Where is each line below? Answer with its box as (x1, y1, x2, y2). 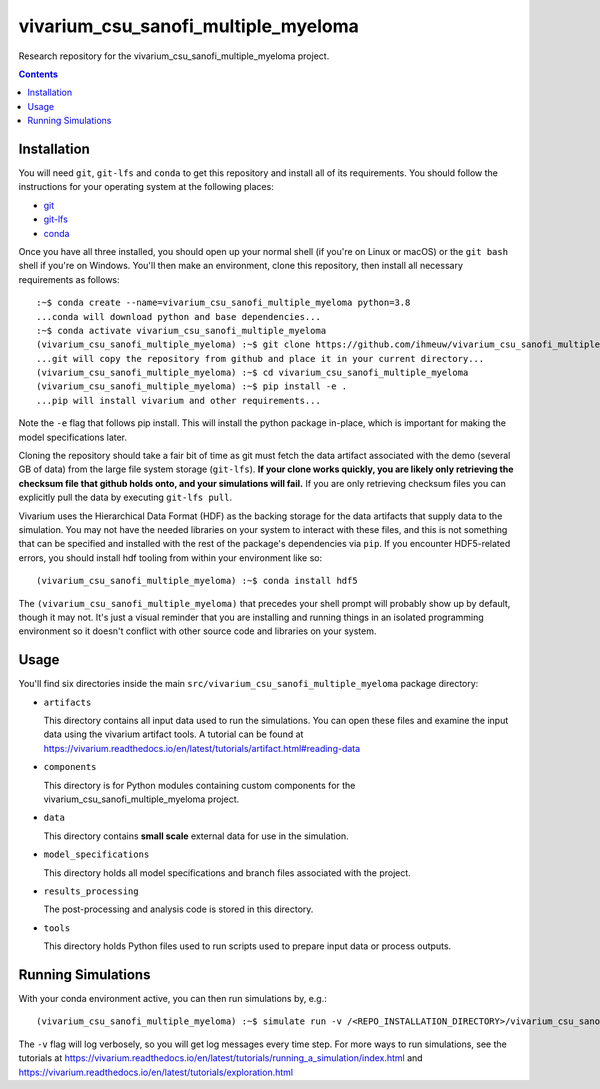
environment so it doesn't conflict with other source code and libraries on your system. (18, 625, 377, 637)
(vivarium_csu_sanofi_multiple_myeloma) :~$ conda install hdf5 (36, 575, 359, 587)
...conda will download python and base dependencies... (36, 311, 322, 322)
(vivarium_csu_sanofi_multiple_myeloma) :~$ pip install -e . (36, 381, 348, 392)
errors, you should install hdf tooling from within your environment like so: (18, 551, 323, 564)
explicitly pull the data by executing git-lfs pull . (18, 491, 233, 504)
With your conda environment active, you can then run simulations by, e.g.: (18, 993, 327, 1005)
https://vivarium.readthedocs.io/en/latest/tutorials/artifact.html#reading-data (43, 742, 361, 754)
